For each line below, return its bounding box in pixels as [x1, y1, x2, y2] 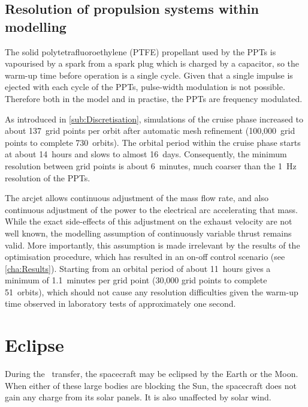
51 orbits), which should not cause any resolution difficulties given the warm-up [5, 285, 298, 298]
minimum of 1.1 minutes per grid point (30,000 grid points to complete [5, 274, 267, 286]
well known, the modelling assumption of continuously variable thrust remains [5, 226, 292, 239]
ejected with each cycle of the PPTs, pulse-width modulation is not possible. [5, 80, 285, 93]
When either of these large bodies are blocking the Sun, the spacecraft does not [5, 379, 297, 391]
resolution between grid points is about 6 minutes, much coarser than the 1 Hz [5, 159, 297, 172]
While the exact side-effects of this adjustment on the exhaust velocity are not [5, 215, 292, 228]
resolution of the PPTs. [5, 171, 90, 184]
